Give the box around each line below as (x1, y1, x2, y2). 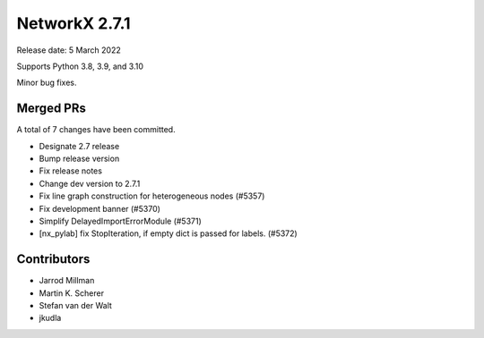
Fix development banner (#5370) (39, 203, 161, 214)
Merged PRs (16, 101, 87, 116)
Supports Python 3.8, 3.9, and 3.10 (16, 61, 143, 72)
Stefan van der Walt (39, 300, 112, 311)
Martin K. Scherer (39, 287, 105, 299)
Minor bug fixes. (16, 77, 77, 89)
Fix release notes (39, 165, 103, 176)
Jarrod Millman (39, 275, 95, 286)
